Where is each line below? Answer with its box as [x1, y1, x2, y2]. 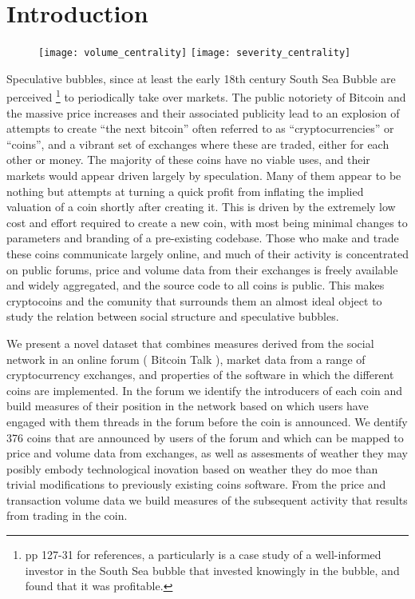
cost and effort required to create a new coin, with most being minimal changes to [6, 214, 408, 230]
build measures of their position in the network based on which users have [6, 397, 369, 414]
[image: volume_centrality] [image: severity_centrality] [38, 47, 351, 59]
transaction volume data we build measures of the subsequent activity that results [6, 491, 408, 508]
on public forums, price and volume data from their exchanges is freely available [6, 261, 398, 278]
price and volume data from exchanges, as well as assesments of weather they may [6, 445, 409, 461]
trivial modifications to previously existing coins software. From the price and [6, 476, 386, 493]
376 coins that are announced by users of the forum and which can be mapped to [6, 429, 404, 445]
